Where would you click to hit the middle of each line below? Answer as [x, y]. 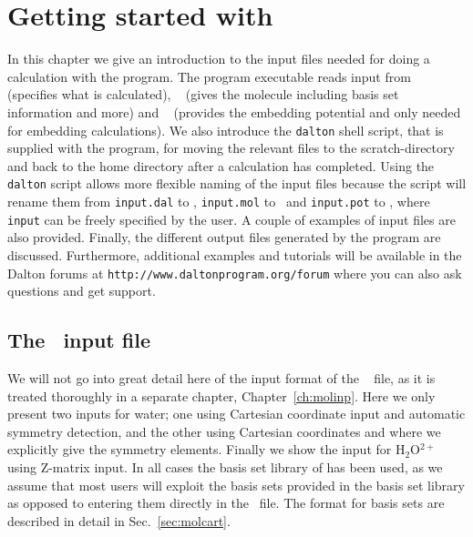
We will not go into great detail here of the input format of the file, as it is [221, 377]
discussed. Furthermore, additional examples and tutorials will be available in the [235, 254]
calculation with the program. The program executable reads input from [209, 76]
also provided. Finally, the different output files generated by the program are [224, 237]
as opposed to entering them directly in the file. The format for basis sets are [226, 503]
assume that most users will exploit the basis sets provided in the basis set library [236, 485]
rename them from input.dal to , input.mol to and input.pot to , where [219, 201]
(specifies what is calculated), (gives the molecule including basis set [203, 94]
